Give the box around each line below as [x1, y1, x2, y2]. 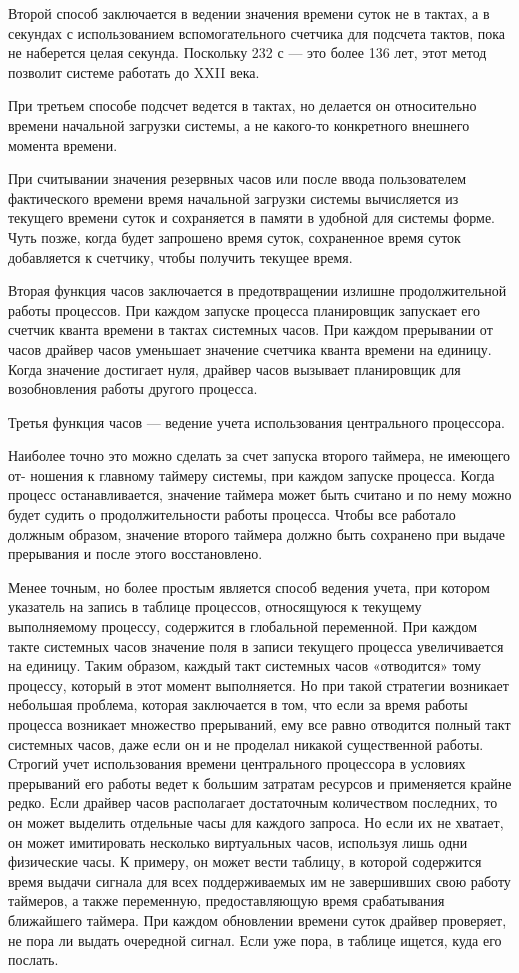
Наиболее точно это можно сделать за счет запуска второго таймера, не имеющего [8, 445, 511, 466]
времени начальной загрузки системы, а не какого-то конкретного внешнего [8, 114, 470, 135]
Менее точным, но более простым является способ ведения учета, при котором [8, 576, 490, 597]
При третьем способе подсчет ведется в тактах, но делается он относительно [8, 95, 477, 116]
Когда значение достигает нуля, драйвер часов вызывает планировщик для [8, 358, 461, 379]
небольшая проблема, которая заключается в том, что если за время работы [8, 694, 468, 715]
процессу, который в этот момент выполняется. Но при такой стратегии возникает [8, 674, 509, 695]
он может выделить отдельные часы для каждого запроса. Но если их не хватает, [8, 811, 504, 832]
